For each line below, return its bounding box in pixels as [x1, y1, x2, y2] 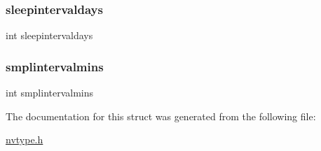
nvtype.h [6, 132, 43, 147]
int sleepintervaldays [6, 28, 93, 43]
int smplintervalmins [6, 85, 94, 100]
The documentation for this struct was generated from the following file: [6, 108, 316, 123]
